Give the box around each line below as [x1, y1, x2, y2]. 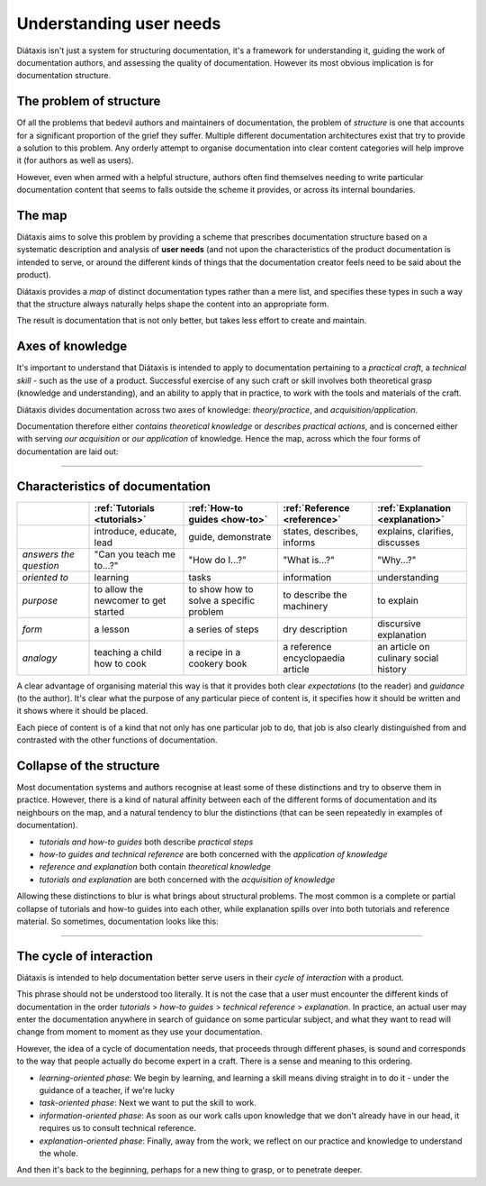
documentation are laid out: [16, 446, 119, 457]
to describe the [283, 588, 347, 601]
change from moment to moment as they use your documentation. [16, 1026, 263, 1037]
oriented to [22, 570, 69, 583]
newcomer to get [94, 594, 166, 607]
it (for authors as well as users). [16, 155, 134, 166]
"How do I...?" [188, 553, 247, 566]
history [376, 662, 407, 675]
